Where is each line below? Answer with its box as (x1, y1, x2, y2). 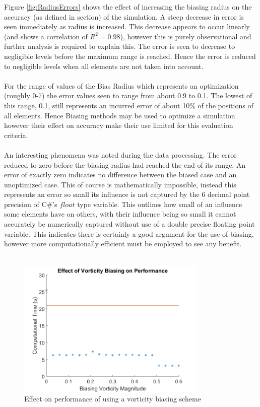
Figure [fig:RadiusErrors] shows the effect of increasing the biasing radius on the (4, 2, 252, 12)
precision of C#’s (4, 198, 57, 209)
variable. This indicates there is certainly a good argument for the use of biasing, (4, 228, 254, 239)
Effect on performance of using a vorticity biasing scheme (24, 393, 201, 404)
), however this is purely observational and (120, 31, 251, 41)
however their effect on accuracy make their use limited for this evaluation (4, 120, 233, 130)
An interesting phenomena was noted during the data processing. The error (4, 149, 237, 160)
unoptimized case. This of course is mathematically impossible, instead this (4, 179, 236, 189)
